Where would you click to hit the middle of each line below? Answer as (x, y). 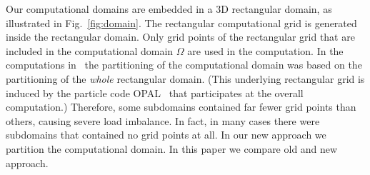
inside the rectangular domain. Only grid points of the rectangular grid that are (180, 37)
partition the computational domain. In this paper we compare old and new (172, 148)
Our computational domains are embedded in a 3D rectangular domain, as (169, 9)
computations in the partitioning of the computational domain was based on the (184, 65)
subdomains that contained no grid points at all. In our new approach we (166, 135)
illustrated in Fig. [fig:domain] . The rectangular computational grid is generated (181, 22)
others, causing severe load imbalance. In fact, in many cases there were (163, 120)
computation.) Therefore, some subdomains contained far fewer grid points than (181, 107)
